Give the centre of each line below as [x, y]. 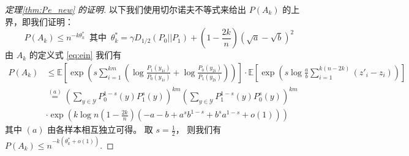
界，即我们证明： [39, 21]
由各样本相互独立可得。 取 [100, 129]
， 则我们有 [198, 129]
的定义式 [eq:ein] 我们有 [75, 55]
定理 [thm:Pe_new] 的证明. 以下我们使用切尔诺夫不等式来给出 [126, 9]
